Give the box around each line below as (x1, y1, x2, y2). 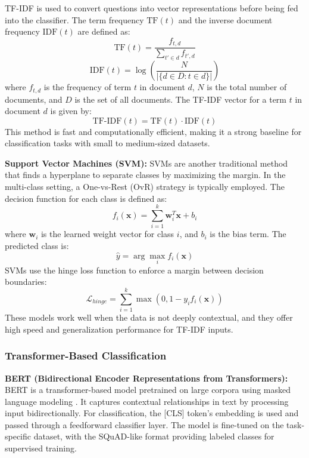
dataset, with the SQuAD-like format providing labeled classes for (33, 430, 274, 442)
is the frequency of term (43, 81, 132, 93)
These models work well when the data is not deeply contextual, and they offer (5, 311, 293, 324)
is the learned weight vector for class (40, 228, 174, 240)
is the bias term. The (210, 228, 286, 240)
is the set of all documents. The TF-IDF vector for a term (74, 93, 287, 105)
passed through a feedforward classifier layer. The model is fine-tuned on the (5, 418, 284, 431)
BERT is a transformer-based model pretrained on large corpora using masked (5, 383, 291, 396)
